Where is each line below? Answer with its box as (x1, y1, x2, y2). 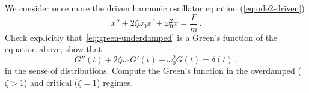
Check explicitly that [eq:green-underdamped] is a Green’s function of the (5, 31, 278, 43)
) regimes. (97, 76, 133, 88)
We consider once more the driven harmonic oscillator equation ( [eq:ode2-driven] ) (5, 2, 305, 14)
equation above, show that (5, 43, 102, 55)
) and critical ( (23, 76, 78, 88)
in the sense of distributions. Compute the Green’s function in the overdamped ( (5, 64, 301, 77)
